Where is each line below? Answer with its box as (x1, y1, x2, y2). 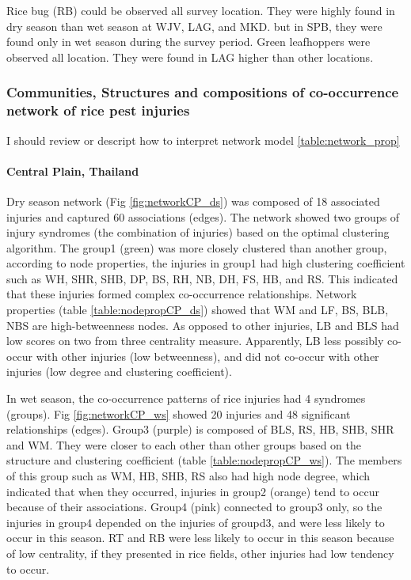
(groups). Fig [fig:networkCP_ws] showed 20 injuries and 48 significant (6, 405, 351, 422)
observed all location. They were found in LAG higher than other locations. (6, 48, 374, 65)
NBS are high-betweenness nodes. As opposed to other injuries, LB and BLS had (6, 317, 399, 333)
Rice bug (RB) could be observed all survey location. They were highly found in (6, 2, 395, 18)
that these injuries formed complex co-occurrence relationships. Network (6, 286, 357, 302)
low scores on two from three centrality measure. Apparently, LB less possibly (6, 332, 384, 349)
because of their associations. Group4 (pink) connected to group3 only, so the (6, 498, 382, 515)
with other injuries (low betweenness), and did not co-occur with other (36, 347, 379, 364)
